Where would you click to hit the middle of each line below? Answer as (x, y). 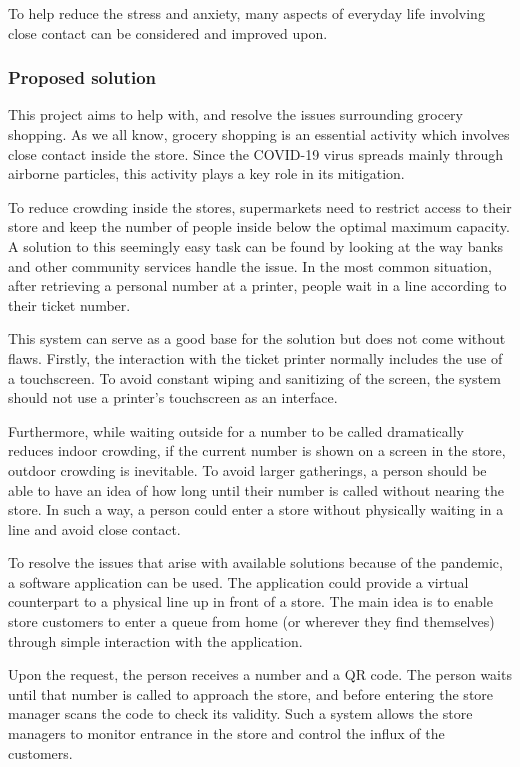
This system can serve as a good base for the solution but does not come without (257, 338)
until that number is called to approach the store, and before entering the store (251, 693)
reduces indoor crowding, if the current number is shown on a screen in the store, (257, 450)
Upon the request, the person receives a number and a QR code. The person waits (260, 674)
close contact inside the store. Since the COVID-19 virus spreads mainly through (256, 153)
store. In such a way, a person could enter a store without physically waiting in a (256, 509)
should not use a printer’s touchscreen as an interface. (173, 397)
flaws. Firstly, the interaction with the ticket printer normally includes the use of (255, 357)
